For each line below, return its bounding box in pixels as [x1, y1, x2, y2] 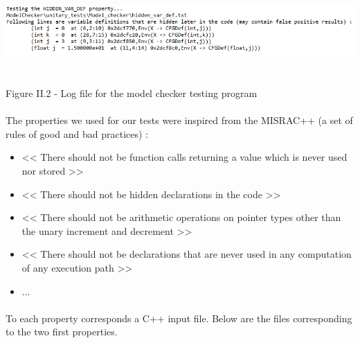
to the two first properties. [6, 324, 118, 339]
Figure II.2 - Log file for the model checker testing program [6, 86, 258, 100]
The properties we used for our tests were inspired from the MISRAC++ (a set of [6, 113, 353, 127]
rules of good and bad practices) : [6, 126, 148, 141]
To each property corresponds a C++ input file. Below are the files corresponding [6, 310, 352, 325]
